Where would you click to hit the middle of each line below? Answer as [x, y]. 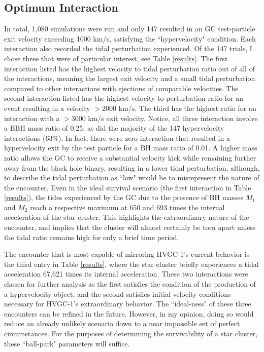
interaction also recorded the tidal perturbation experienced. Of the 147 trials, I [128, 48]
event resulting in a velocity [47, 108]
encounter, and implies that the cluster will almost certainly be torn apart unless [130, 227]
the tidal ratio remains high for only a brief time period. [92, 237]
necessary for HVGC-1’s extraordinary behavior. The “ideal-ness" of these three [128, 304]
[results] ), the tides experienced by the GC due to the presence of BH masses [124, 197]
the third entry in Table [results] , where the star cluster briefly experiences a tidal [131, 264]
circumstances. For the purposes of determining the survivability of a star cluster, [131, 334]
